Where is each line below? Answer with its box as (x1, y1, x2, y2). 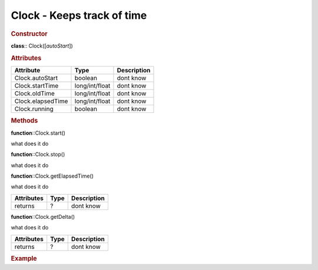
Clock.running (14, 105, 54, 113)
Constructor (11, 29, 48, 38)
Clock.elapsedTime (14, 97, 68, 105)
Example (11, 255, 38, 263)
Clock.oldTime (14, 89, 55, 97)
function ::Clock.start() (11, 129, 66, 136)
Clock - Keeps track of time (11, 9, 147, 22)
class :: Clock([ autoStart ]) (11, 42, 73, 49)
